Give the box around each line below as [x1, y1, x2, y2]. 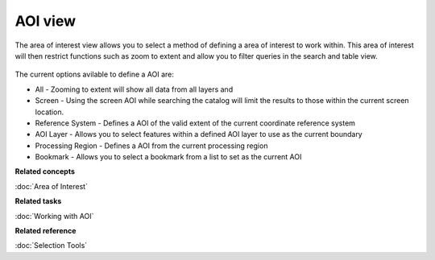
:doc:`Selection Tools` [14, 241, 88, 250]
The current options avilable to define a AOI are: [14, 69, 175, 80]
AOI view [14, 12, 77, 30]
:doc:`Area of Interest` [14, 181, 89, 191]
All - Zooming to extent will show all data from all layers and [35, 85, 234, 94]
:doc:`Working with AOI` [14, 211, 94, 221]
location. [35, 107, 64, 117]
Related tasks [14, 196, 62, 206]
